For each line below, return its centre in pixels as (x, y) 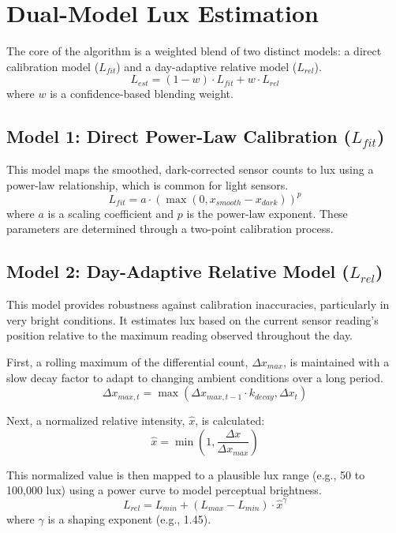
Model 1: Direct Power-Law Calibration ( (179, 136)
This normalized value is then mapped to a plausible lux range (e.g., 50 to (186, 474)
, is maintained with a (336, 361)
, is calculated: (230, 420)
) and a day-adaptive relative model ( (207, 66)
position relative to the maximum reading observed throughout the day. (180, 335)
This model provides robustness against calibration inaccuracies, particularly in (198, 304)
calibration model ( (53, 66)
